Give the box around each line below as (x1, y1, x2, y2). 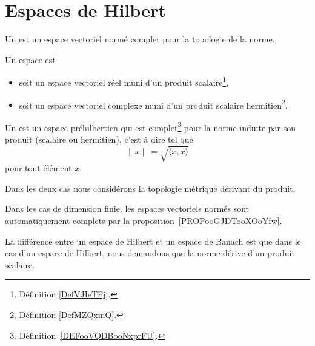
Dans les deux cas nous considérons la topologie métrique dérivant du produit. (5, 181, 296, 194)
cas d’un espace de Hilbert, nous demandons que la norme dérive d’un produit (5, 246, 295, 259)
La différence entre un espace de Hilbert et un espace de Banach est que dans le (5, 234, 301, 247)
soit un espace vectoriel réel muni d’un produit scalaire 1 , (19, 74, 229, 88)
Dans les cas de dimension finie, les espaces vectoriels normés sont (5, 202, 250, 215)
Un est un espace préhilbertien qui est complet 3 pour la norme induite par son (5, 119, 296, 134)
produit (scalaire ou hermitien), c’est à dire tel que (5, 133, 193, 146)
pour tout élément (5, 161, 72, 174)
